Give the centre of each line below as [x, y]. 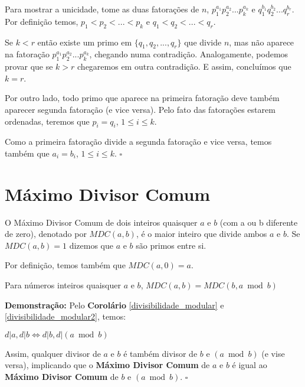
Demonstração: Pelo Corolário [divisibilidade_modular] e [114, 305]
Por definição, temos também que [65, 265]
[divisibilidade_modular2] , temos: [65, 316]
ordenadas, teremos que [47, 121]
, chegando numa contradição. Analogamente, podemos [189, 54]
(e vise [273, 353]
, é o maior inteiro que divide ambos [201, 234]
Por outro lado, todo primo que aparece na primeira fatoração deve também [142, 98]
